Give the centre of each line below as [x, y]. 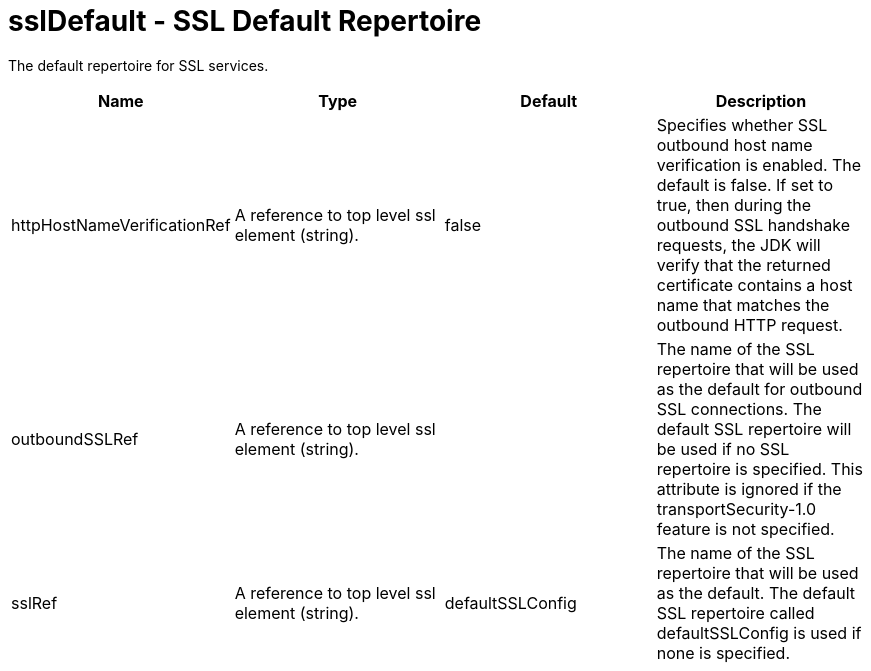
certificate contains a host [754, 284]
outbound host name [734, 144]
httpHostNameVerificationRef [121, 224]
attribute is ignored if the [749, 488]
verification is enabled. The [759, 164]
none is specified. [723, 652]
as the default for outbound [759, 388]
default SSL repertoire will [754, 428]
